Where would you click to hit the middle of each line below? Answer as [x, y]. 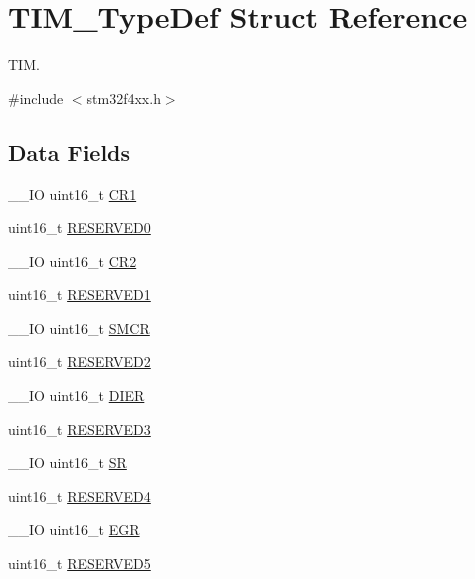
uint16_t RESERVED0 [79, 227]
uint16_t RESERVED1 [79, 294]
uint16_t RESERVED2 [79, 361]
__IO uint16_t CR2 [72, 260]
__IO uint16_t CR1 [72, 193]
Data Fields [69, 151]
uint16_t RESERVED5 [79, 563]
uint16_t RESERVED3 [79, 428]
